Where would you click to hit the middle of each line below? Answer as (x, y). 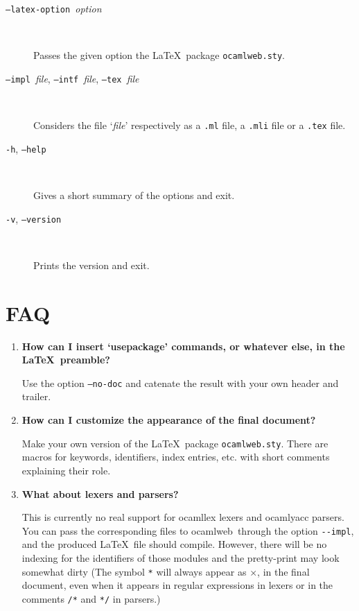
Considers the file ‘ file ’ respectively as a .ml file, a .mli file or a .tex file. (190, 125)
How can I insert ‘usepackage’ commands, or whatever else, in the (183, 346)
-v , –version (34, 218)
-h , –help (26, 148)
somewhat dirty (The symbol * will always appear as (134, 571)
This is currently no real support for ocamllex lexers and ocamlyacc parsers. (183, 517)
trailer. (36, 396)
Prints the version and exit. (91, 265)
